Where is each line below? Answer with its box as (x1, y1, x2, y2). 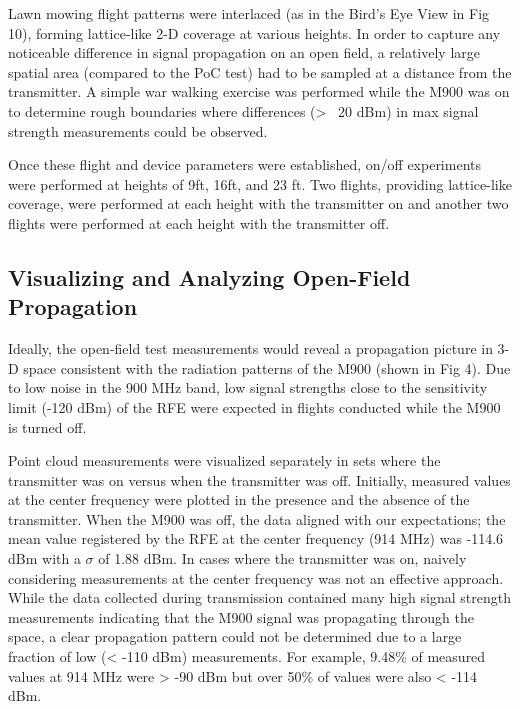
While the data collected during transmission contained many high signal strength (8, 587, 511, 608)
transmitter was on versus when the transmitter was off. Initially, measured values (8, 469, 511, 490)
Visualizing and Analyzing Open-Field (8, 261, 411, 292)
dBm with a (8, 548, 81, 569)
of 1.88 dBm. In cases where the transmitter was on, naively (98, 548, 467, 569)
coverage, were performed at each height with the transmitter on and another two (8, 193, 509, 214)
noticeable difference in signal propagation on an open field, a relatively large (8, 42, 480, 63)
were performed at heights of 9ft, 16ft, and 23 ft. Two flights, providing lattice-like (8, 173, 512, 194)
